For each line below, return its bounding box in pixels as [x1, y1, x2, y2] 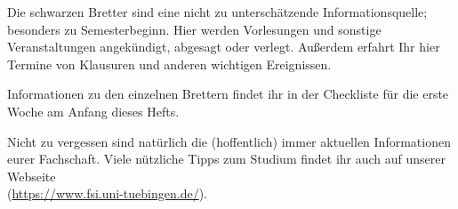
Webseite [7, 166, 56, 185]
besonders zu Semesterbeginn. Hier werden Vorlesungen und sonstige [7, 20, 382, 38]
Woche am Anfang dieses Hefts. [7, 101, 180, 120]
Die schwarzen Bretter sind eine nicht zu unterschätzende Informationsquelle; [7, 3, 428, 20]
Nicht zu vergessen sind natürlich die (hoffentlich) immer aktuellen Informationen [7, 132, 451, 150]
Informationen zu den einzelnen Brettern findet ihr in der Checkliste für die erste [7, 84, 449, 103]
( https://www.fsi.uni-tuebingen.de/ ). [7, 184, 207, 203]
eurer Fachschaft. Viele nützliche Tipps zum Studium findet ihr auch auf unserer [7, 149, 446, 168]
